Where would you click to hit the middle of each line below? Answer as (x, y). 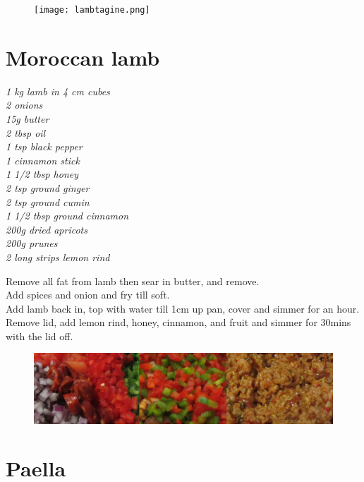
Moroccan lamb (83, 57)
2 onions (24, 105)
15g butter (28, 118)
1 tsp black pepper (44, 146)
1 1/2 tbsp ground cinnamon (67, 216)
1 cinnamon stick (43, 160)
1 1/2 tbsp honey (42, 174)
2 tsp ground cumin (48, 201)
